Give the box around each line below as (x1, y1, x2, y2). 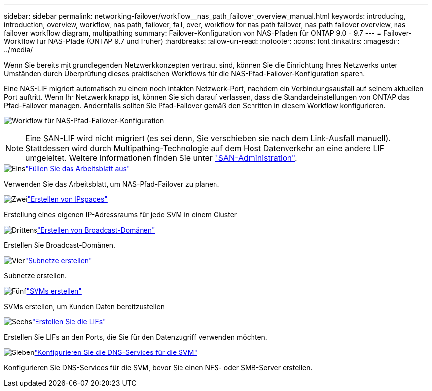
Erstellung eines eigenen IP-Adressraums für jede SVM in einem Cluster (4, 210, 237, 219)
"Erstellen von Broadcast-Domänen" (37, 226, 155, 234)
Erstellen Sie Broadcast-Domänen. (4, 241, 115, 249)
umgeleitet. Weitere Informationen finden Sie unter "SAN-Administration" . (25, 153, 297, 163)
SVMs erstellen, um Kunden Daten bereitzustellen (4, 302, 165, 311)
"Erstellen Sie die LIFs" (32, 317, 106, 326)
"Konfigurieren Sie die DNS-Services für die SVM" (34, 348, 197, 356)
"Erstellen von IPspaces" (27, 195, 108, 203)
